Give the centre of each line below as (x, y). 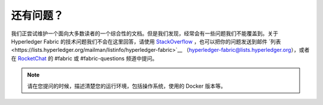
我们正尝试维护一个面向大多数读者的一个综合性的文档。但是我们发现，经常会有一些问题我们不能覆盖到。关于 (144, 33)
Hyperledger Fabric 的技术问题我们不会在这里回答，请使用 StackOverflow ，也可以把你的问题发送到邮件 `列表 (146, 41)
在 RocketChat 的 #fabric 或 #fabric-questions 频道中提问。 (84, 58)
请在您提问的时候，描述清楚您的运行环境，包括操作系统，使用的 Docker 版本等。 (127, 86)
